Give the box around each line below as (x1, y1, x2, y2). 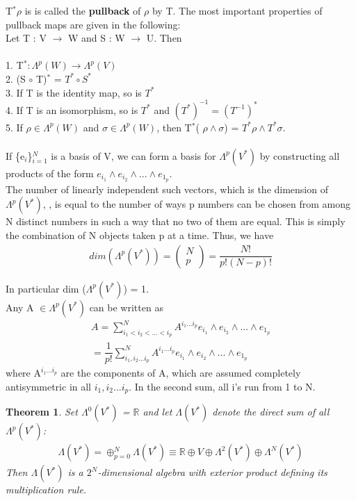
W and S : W (67, 31, 125, 45)
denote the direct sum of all (212, 404, 330, 419)
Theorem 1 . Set (6, 404, 78, 419)
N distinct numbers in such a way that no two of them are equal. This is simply (6, 214, 346, 229)
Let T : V (6, 31, 47, 45)
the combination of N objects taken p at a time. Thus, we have (6, 227, 274, 242)
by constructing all (259, 148, 340, 163)
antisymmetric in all (6, 379, 92, 393)
